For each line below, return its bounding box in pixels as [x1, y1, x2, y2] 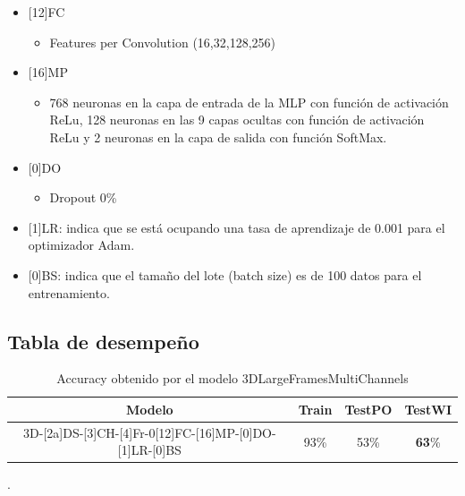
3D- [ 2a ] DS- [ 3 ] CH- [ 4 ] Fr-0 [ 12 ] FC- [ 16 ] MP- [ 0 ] [23, 423, 253, 441]
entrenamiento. [28, 283, 110, 302]
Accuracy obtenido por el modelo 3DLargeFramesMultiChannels [56, 369, 409, 388]
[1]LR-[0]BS [117, 440, 182, 459]
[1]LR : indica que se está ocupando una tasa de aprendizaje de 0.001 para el [28, 218, 445, 236]
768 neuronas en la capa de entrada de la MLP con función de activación [49, 92, 449, 111]
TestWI [404, 399, 452, 418]
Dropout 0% [49, 188, 117, 207]
